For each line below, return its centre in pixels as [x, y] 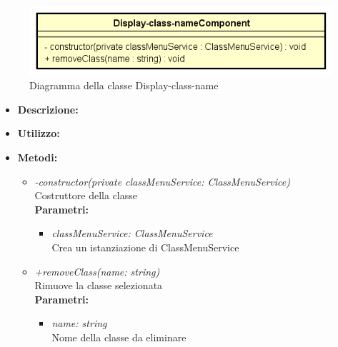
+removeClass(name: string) [97, 271]
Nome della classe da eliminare [119, 337]
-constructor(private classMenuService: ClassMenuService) [162, 181]
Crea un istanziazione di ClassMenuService [145, 247]
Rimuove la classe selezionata [99, 285]
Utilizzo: [39, 133]
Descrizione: [48, 109]
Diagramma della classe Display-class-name [124, 85]
